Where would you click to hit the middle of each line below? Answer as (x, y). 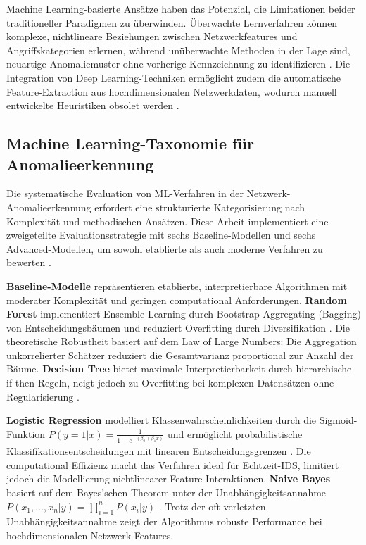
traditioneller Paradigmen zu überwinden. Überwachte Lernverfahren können (172, 22)
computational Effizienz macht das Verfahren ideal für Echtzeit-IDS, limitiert (173, 464)
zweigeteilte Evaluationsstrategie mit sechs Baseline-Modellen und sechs (161, 235)
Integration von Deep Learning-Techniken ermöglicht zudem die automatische (174, 77)
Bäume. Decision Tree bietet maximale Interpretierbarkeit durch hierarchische (179, 369)
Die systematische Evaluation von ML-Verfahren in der (125, 193)
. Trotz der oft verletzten (212, 506)
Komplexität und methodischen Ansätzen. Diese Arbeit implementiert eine (168, 221)
